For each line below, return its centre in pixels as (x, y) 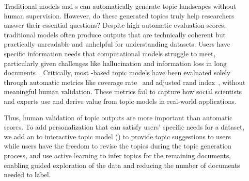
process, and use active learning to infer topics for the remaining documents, (117, 155)
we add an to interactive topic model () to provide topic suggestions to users (117, 136)
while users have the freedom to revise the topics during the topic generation (118, 146)
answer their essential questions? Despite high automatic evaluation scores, (115, 25)
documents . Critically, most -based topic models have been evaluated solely (117, 73)
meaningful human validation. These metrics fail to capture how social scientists (123, 91)
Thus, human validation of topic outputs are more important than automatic (118, 117)
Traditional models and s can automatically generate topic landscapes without (120, 6)
